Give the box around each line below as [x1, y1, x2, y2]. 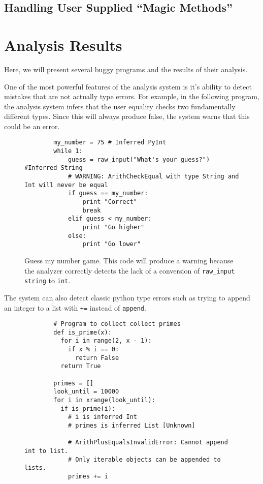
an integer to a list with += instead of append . [4, 302, 146, 313]
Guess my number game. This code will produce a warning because [24, 255, 234, 265]
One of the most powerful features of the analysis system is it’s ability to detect [4, 81, 252, 92]
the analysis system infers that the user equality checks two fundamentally [4, 101, 236, 111]
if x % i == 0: [68, 346, 119, 353]
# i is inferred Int [68, 413, 137, 421]
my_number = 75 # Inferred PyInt [53, 139, 167, 146]
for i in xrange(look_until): [53, 397, 155, 404]
